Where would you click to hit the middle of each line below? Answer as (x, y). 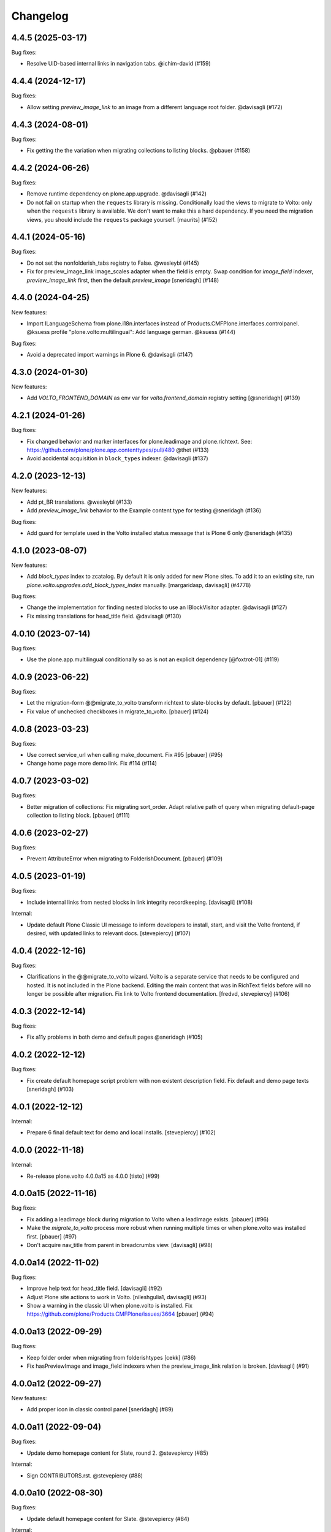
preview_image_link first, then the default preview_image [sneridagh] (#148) (123, 280)
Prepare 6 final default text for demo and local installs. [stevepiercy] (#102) (121, 1132)
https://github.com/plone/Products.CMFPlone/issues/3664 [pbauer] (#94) (120, 1314)
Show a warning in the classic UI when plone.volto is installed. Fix (110, 1306)
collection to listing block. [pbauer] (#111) (78, 816)
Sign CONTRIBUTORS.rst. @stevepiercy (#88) (85, 1475)
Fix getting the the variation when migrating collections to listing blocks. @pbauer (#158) (139, 151)
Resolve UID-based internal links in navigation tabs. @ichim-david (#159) (119, 64)
